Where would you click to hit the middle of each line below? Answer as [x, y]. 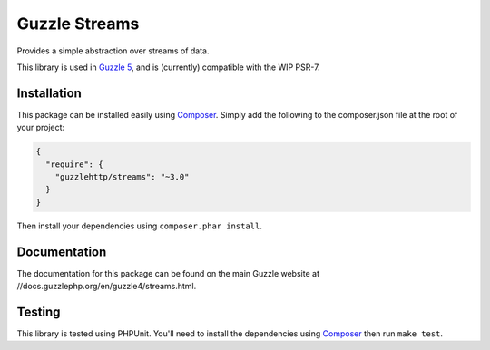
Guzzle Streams [78, 24]
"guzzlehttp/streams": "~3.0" [122, 177]
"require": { [74, 164]
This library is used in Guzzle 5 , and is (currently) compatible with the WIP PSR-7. [169, 67]
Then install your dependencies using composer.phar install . [139, 226]
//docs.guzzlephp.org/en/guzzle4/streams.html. [107, 287]
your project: [41, 128]
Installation [49, 93]
